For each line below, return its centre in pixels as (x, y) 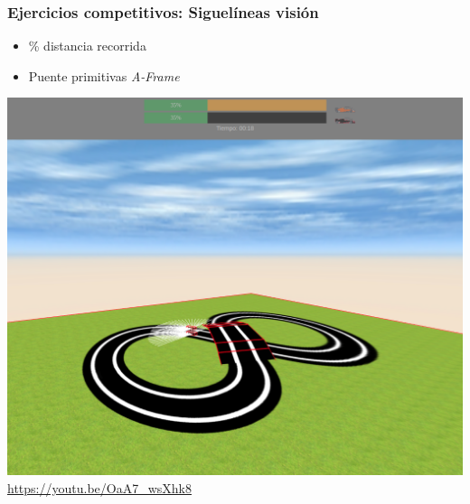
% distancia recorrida (87, 46)
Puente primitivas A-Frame (104, 75)
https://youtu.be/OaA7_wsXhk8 (99, 487)
